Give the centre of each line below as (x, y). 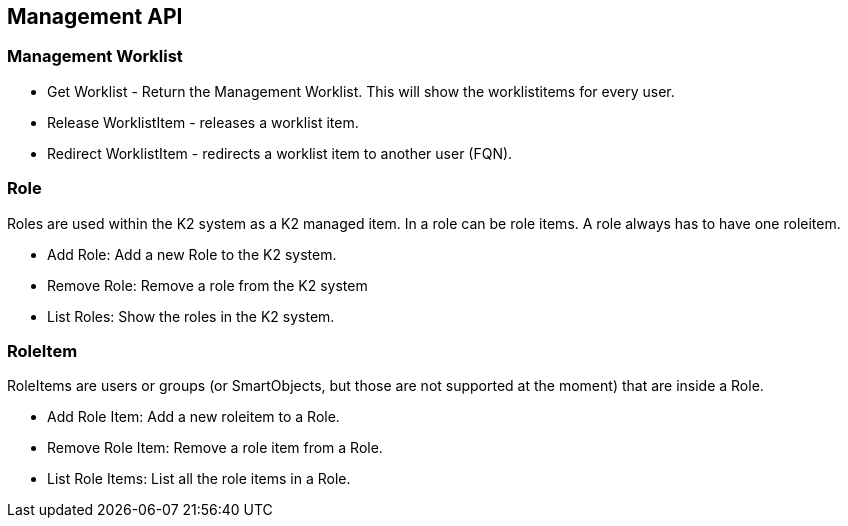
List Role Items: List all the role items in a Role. (199, 479)
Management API (95, 16)
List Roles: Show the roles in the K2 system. (191, 316)
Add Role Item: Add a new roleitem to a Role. (193, 417)
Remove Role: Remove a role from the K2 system (207, 285)
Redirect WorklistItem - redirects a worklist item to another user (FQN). (280, 153)
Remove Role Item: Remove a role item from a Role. (215, 448)
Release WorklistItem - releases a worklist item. (203, 122)
